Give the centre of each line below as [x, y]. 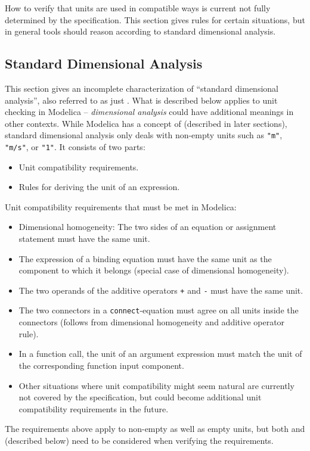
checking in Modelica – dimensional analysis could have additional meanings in [149, 112]
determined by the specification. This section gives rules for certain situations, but [155, 19]
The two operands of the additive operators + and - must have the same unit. [161, 290]
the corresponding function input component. [101, 365]
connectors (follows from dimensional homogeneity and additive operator [152, 322]
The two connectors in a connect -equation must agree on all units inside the [159, 310]
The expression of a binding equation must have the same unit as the [145, 258]
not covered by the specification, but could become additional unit [140, 397]
